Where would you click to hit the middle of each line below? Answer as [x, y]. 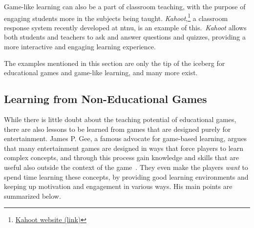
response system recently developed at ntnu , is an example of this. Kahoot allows [125, 27]
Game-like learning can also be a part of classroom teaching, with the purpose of [125, 6]
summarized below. [32, 196]
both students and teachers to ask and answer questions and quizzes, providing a [125, 37]
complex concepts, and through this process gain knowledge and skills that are [121, 157]
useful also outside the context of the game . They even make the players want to [126, 167]
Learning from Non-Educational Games [106, 99]
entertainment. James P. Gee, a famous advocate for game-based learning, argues [126, 138]
